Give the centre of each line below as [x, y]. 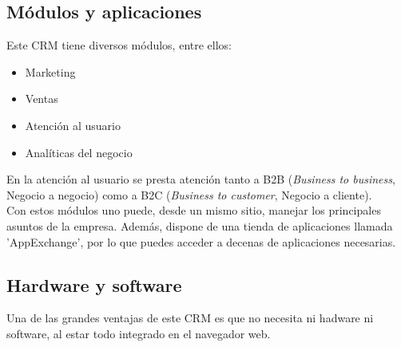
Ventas [42, 99]
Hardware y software [94, 284]
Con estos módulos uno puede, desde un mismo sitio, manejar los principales [194, 210]
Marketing [50, 71]
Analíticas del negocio [79, 152]
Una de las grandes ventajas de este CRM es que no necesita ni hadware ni [190, 318]
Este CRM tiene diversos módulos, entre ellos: [119, 45]
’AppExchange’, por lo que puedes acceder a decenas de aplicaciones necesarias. [201, 241]
